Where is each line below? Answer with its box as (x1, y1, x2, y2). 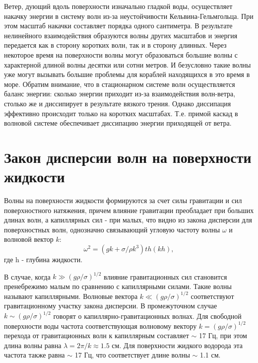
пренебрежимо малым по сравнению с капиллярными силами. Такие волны (4, 281, 232, 291)
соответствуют (191, 290, 234, 301)
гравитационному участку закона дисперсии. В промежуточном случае (4, 300, 217, 311)
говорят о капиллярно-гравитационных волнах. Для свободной (53, 310, 242, 321)
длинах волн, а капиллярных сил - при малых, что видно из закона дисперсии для (4, 215, 253, 225)
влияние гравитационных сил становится (103, 271, 227, 282)
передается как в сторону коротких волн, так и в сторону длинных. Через (4, 40, 227, 50)
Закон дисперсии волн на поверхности (4, 146, 252, 167)
